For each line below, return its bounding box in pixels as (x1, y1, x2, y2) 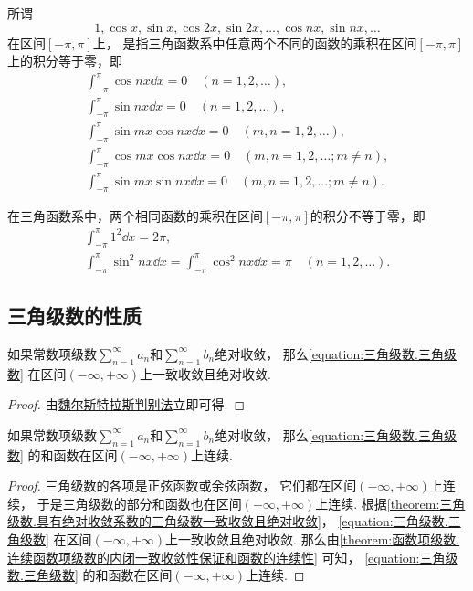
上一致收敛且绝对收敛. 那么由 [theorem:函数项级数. (165, 530, 460, 549)
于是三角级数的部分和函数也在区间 (37, 493, 242, 512)
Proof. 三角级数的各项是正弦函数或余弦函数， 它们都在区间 (7, 476, 357, 495)
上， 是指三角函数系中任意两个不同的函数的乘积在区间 (92, 33, 417, 52)
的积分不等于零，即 (310, 206, 426, 226)
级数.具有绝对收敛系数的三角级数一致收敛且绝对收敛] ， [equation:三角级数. (7, 512, 448, 531)
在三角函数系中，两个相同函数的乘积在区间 (7, 206, 263, 226)
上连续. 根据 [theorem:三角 (315, 493, 466, 512)
